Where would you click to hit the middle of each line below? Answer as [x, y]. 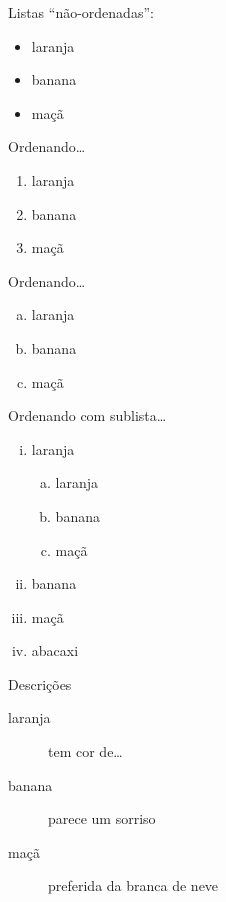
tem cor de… [85, 751]
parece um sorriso [102, 818]
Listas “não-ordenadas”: [81, 12]
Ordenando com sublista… [87, 415]
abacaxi [55, 650]
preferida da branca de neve [133, 885]
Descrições [40, 683]
